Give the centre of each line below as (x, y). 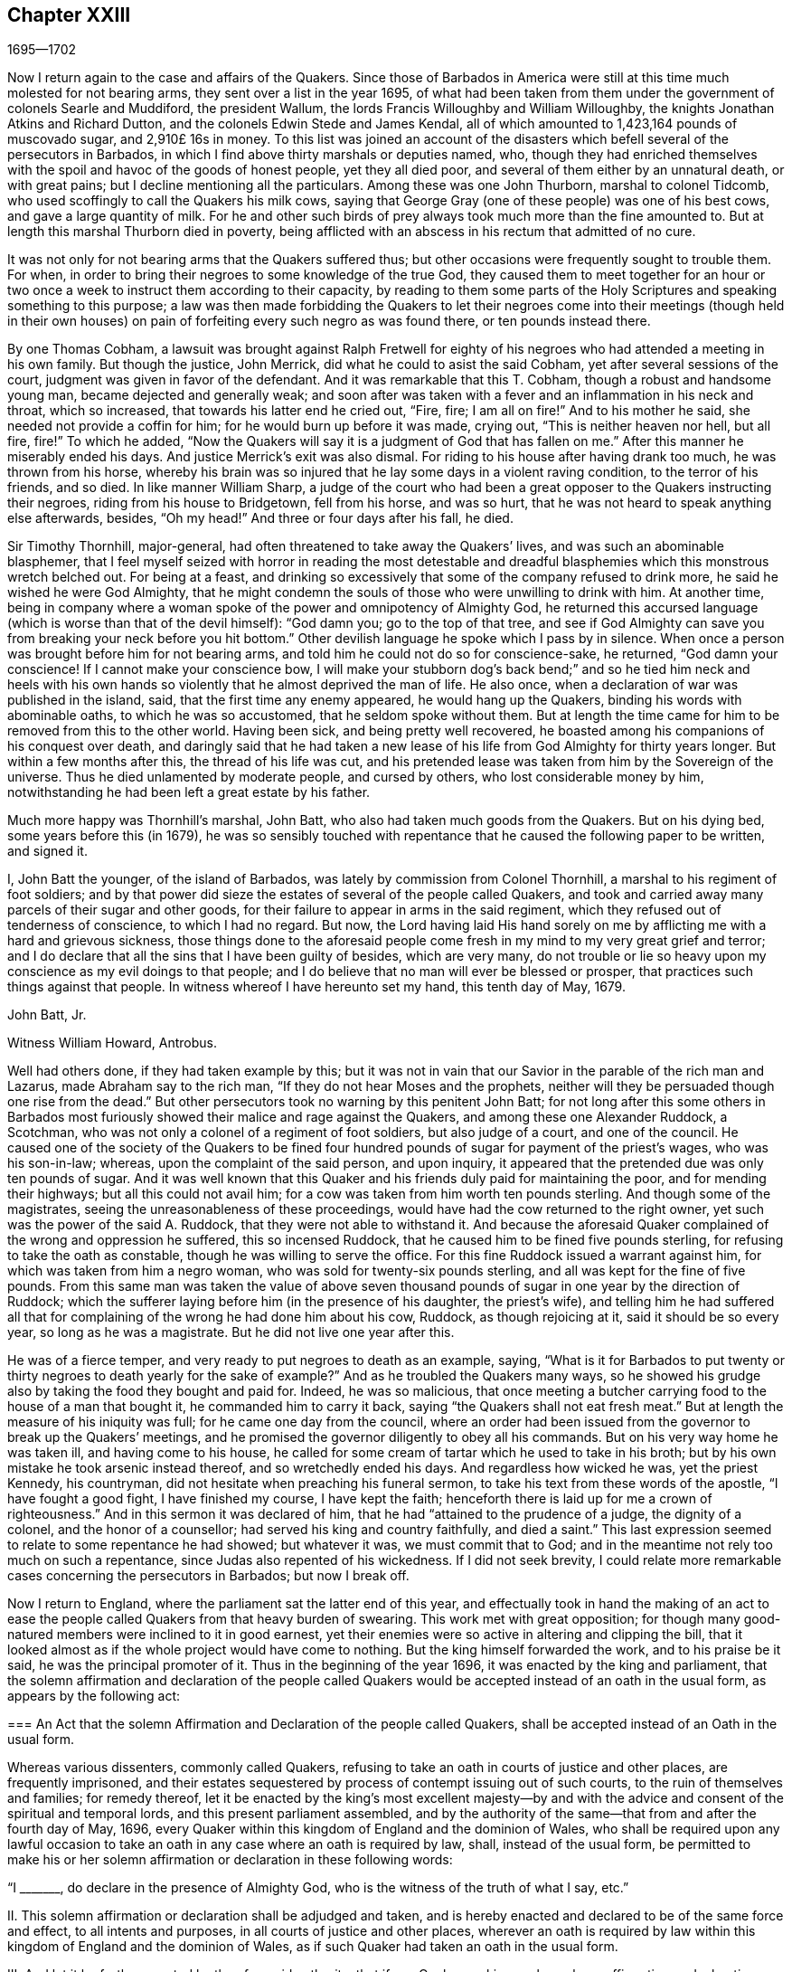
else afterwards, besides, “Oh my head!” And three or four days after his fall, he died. (260, 518)
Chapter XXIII (69, 15)
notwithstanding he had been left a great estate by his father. (189, 792)
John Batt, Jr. (47, 1015)
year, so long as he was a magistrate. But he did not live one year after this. (231, 1332)
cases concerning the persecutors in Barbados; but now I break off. (208, 1576)
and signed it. (47, 851)
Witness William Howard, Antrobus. (112, 1043)
